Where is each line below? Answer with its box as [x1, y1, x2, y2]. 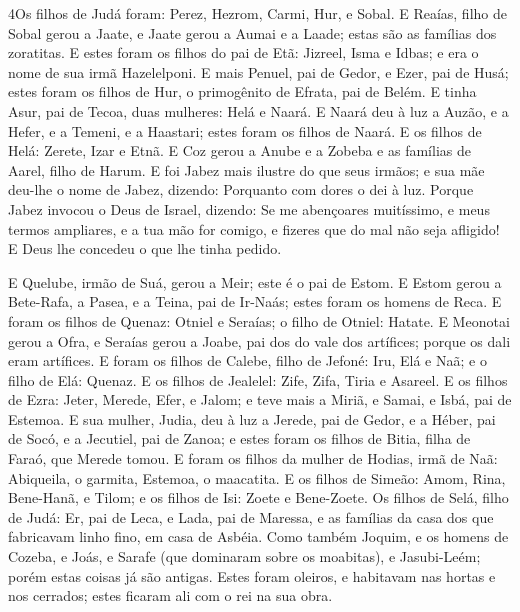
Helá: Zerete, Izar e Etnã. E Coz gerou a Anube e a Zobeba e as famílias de [8, 140, 471, 161]
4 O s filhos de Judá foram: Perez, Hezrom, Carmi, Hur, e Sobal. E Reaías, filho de [8, 3, 507, 23]
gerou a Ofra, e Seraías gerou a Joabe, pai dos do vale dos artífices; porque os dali [8, 330, 511, 351]
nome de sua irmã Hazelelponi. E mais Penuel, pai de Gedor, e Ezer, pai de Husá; [8, 61, 509, 82]
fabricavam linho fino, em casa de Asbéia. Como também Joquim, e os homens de [8, 526, 509, 547]
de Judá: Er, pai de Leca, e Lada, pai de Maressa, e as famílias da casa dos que [8, 506, 494, 527]
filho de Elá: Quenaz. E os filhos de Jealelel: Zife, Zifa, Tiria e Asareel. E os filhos [8, 369, 508, 390]
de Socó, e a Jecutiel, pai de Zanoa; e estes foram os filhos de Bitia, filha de [8, 428, 471, 449]
